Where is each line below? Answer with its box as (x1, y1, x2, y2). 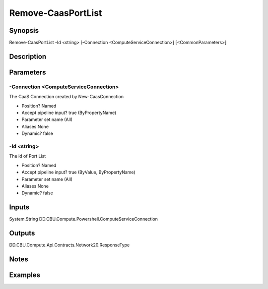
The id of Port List (9, 153, 46, 159)
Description (9, 52, 47, 60)
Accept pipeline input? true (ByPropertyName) (21, 110, 117, 116)
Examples (9, 271, 41, 279)
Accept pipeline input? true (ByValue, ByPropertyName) (21, 169, 136, 175)
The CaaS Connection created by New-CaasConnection (9, 94, 124, 100)
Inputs (9, 203, 30, 212)
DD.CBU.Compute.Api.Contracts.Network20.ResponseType (9, 242, 130, 248)
